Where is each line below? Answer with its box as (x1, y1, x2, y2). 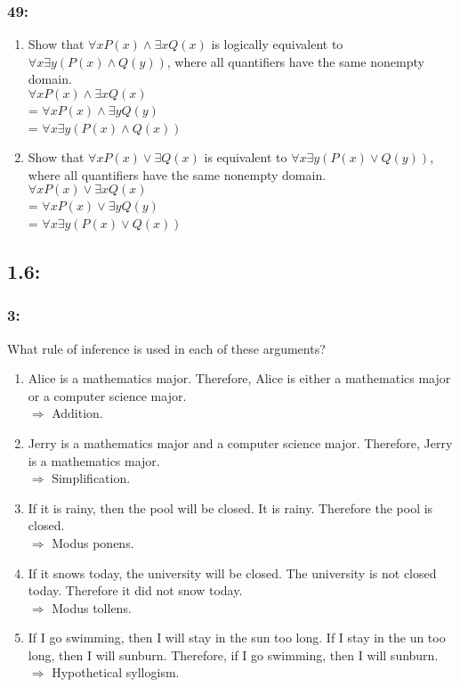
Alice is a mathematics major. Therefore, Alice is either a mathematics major (28, 369, 451, 388)
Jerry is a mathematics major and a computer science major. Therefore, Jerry (28, 433, 453, 452)
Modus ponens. (52, 533, 134, 552)
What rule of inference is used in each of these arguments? (7, 339, 326, 357)
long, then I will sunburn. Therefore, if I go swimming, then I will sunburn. (28, 645, 439, 664)
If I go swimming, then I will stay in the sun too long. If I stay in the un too (28, 628, 446, 647)
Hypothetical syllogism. (52, 663, 180, 682)
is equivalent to (204, 148, 287, 167)
